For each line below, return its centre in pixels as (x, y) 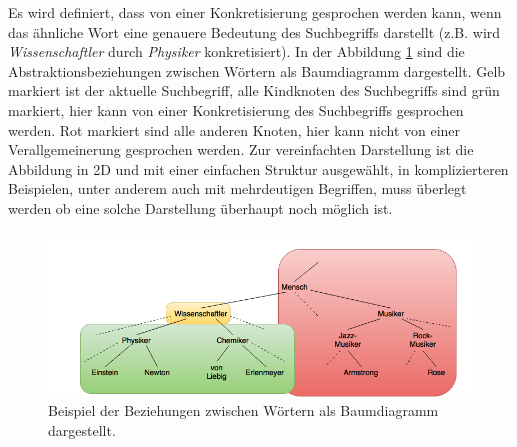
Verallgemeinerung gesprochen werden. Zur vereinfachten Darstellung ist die (241, 149)
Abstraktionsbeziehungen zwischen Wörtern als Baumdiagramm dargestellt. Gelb (257, 70)
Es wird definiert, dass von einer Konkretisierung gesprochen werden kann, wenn (255, 12)
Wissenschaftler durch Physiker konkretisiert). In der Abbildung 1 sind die (236, 51)
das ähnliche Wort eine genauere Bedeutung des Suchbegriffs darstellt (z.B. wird (254, 31)
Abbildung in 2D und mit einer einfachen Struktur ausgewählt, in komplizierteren (258, 168)
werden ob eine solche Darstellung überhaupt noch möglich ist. (200, 207)
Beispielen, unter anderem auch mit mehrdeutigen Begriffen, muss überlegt (237, 188)
